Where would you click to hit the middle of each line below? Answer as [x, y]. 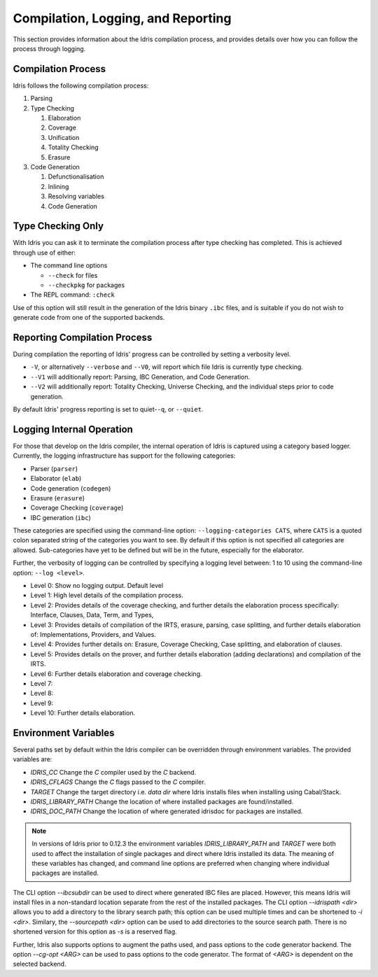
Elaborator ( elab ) [56, 479]
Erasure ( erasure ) [58, 498]
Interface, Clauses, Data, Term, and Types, [92, 615]
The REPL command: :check [72, 295]
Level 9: [42, 703]
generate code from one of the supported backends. [89, 318]
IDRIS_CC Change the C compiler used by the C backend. [113, 772]
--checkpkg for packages [86, 285]
